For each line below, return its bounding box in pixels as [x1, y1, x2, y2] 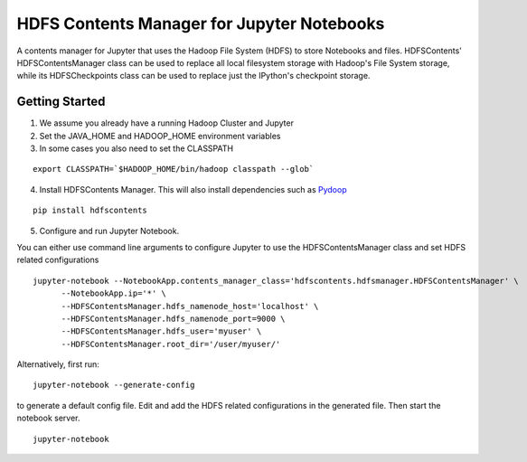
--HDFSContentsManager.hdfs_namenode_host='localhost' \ [61, 301, 319, 311]
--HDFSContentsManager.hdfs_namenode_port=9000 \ [61, 313, 286, 324]
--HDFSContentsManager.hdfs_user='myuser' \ [61, 326, 262, 336]
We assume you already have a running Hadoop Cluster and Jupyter [39, 118, 294, 128]
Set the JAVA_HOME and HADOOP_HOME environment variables [39, 130, 281, 141]
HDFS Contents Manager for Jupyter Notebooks [16, 14, 385, 33]
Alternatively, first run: [16, 359, 99, 370]
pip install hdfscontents [33, 205, 148, 216]
